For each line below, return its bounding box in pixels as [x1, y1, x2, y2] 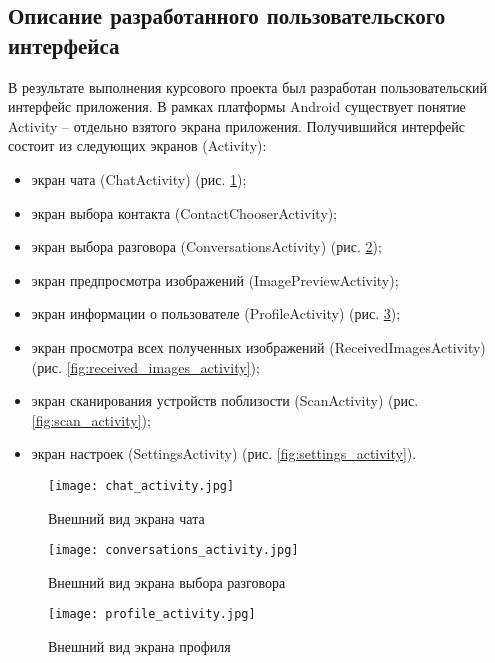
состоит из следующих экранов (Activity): [8, 135, 267, 156]
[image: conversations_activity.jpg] [48, 543, 299, 558]
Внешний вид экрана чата [48, 507, 205, 528]
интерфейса [8, 29, 120, 60]
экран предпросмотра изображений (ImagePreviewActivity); [31, 269, 399, 290]
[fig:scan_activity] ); [31, 409, 151, 430]
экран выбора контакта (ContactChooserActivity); [31, 202, 338, 223]
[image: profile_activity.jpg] [48, 607, 256, 622]
